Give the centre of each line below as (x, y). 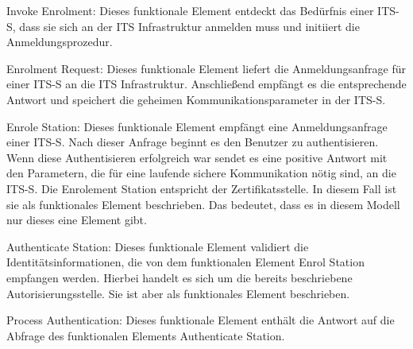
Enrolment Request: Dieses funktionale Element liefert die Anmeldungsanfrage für (206, 68)
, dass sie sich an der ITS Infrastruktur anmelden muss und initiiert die (186, 26)
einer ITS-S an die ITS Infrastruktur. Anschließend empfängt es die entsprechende (206, 84)
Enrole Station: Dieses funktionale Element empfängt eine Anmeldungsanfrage (197, 126)
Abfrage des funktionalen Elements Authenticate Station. (146, 335)
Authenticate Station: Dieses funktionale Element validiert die (158, 246)
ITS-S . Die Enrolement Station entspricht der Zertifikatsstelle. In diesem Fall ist (202, 188)
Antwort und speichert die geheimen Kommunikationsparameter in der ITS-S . (196, 99)
